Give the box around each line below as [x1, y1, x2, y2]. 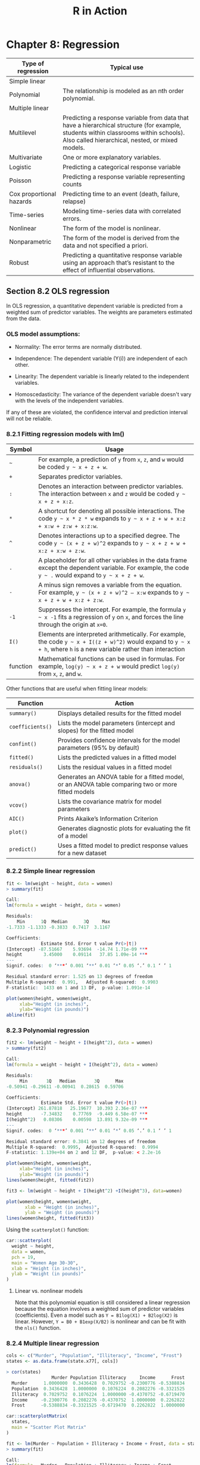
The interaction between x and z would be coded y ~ [38, 490, 186, 498]
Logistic [9, 163, 32, 171]
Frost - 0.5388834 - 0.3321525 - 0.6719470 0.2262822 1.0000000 [11, 1402, 185, 1408]
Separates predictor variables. [38, 473, 123, 481]
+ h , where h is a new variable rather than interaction [38, 645, 185, 654]
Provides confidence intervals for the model [57, 736, 180, 744]
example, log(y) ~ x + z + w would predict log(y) [38, 662, 180, 670]
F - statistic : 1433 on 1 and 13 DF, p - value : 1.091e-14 [6, 985, 151, 991]
